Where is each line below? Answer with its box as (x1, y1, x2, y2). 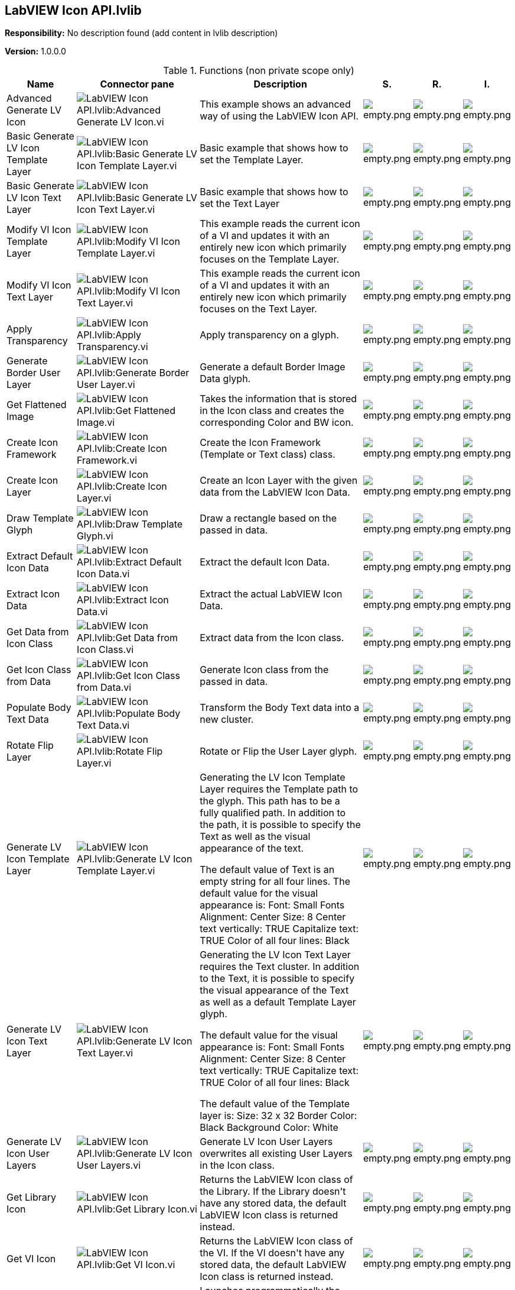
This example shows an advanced (200, 98, 351, 111)
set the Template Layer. (200, 154, 304, 166)
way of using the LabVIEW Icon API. (200, 110, 359, 122)
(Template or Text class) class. (200, 448, 335, 461)
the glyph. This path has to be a (200, 795, 340, 807)
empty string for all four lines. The (200, 875, 350, 888)
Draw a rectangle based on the (200, 512, 337, 525)
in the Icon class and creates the (200, 405, 344, 417)
